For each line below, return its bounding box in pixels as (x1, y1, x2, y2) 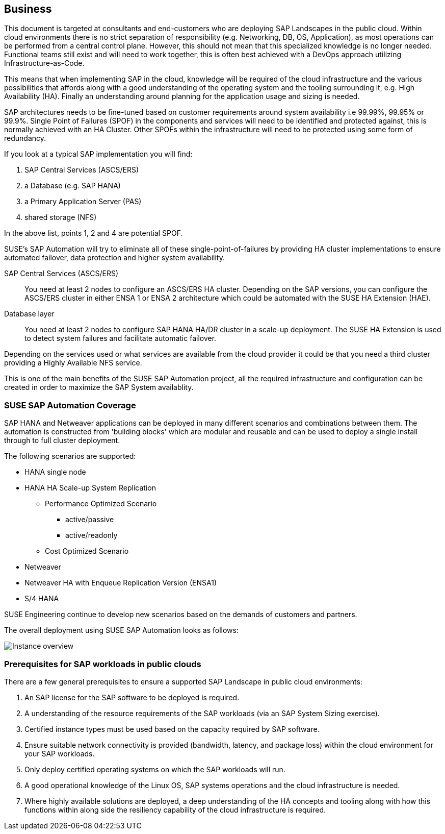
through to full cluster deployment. (4, 436, 120, 445)
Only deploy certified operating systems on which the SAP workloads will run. (24, 765, 285, 774)
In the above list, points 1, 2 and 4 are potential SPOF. (4, 229, 183, 238)
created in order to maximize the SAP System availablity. (4, 383, 194, 392)
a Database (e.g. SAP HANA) (24, 181, 121, 190)
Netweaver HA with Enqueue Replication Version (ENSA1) (24, 578, 217, 587)
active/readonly (65, 531, 118, 540)
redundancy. (4, 134, 46, 143)
